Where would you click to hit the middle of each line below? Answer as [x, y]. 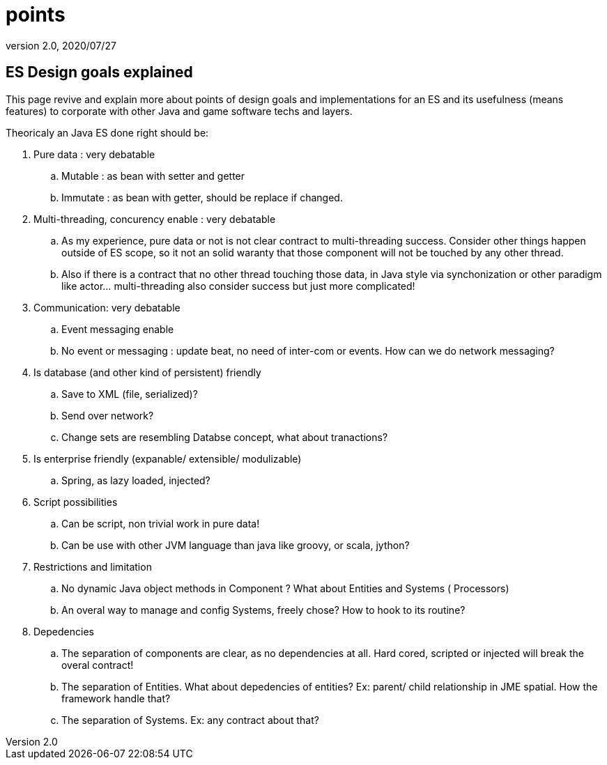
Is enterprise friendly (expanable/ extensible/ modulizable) [168, 458]
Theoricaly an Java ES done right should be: [107, 132]
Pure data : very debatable [94, 154]
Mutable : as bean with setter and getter [153, 176]
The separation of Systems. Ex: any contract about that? [190, 720]
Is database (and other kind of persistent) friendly [147, 372]
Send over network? [108, 415]
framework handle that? [116, 698]
